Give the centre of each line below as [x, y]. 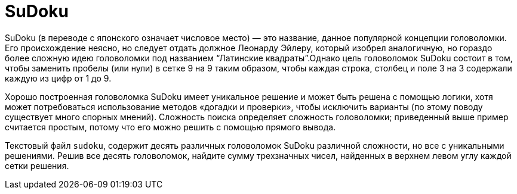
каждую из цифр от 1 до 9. [58, 78]
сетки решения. [37, 165]
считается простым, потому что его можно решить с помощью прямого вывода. [170, 127]
